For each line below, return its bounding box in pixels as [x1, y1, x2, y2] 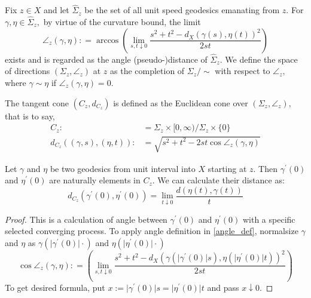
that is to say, [5, 109, 55, 122]
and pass [207, 281, 239, 293]
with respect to [215, 64, 270, 77]
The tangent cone [5, 96, 69, 109]
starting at [208, 162, 247, 174]
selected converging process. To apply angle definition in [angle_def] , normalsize [5, 225, 298, 237]
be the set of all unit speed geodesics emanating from [84, 4, 280, 16]
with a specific [242, 213, 295, 225]
